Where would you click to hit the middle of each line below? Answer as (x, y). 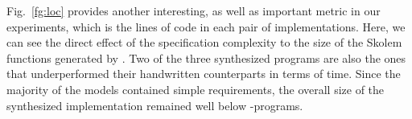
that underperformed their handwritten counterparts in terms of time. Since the (204, 74)
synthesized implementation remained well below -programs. (155, 105)
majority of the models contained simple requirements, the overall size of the (196, 89)
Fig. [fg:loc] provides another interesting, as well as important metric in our (194, 10)
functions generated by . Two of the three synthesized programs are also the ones (206, 57)
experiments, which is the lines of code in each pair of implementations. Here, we (206, 26)
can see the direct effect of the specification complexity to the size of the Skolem (204, 42)
